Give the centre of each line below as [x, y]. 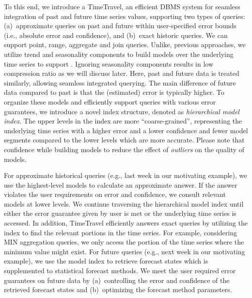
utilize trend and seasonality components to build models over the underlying [119, 54]
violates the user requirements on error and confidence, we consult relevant [115, 194]
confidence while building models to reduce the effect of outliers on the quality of [124, 149]
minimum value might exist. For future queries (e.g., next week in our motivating [125, 251]
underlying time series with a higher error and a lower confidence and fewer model [126, 130]
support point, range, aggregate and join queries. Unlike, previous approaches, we [125, 44]
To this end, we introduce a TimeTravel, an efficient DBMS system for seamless [122, 6]
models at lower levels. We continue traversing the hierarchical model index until [124, 203]
